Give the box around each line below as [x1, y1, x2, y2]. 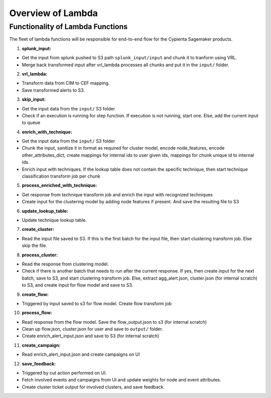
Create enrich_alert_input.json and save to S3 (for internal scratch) [22, 333, 160, 339]
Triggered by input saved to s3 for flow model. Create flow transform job [22, 300, 172, 306]
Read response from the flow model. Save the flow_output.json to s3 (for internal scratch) [22, 319, 207, 325]
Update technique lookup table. [22, 217, 87, 223]
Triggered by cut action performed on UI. [22, 370, 107, 376]
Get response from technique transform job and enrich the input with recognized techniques [22, 191, 213, 198]
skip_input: [22, 96, 46, 102]
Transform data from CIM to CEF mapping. [22, 80, 110, 86]
